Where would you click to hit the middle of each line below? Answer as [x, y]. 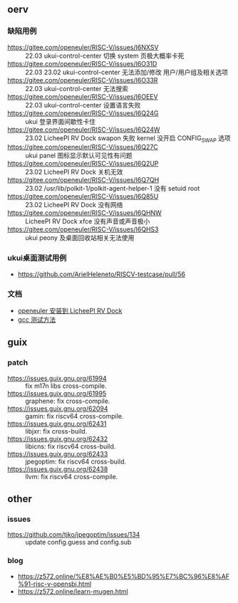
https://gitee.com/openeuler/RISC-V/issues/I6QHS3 [83, 229]
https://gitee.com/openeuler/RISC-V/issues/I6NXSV [83, 47]
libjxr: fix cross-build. [56, 431]
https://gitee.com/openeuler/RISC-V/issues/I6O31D [82, 63]
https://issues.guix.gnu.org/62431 [57, 424]
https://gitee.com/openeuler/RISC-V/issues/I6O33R [83, 80]
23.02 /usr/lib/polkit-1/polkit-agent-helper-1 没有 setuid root [113, 189]
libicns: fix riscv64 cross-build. [71, 446]
